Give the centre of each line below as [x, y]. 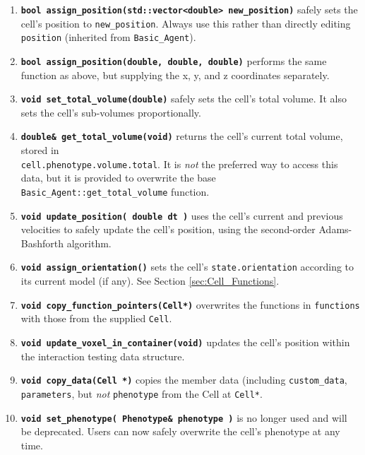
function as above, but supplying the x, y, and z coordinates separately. [175, 75]
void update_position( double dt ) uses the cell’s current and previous [182, 215]
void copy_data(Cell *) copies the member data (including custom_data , [184, 380]
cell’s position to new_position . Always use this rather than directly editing [186, 23]
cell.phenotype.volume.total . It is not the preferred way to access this [179, 164]
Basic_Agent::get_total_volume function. [115, 191]
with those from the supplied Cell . [96, 318]
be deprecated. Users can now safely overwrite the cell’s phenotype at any [180, 431]
